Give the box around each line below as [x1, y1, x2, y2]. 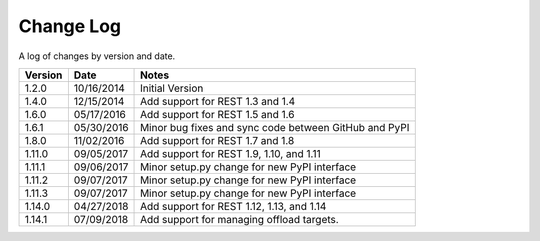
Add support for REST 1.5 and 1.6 [140, 107, 295, 121]
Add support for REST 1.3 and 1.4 [140, 94, 296, 108]
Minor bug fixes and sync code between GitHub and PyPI [140, 120, 410, 134]
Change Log [18, 15, 122, 37]
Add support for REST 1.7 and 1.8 [140, 133, 295, 147]
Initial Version [140, 81, 204, 95]
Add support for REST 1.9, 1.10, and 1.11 [140, 146, 322, 160]
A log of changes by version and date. [18, 50, 176, 62]
